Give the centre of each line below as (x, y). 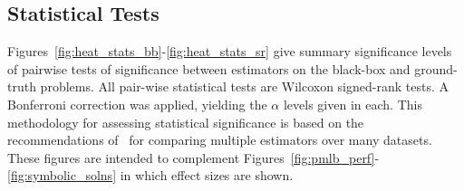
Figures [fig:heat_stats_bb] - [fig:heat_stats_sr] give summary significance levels (230, 51)
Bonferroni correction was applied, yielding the (137, 104)
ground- (436, 68)
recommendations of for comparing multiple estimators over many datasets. (220, 140)
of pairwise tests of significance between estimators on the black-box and (209, 68)
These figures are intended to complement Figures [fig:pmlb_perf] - (193, 157)
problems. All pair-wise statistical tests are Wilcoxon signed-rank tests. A (244, 86)
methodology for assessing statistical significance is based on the (186, 122)
